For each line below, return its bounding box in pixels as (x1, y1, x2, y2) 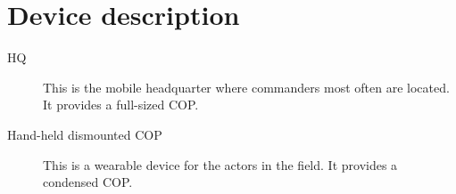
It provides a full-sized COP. (43, 95, 199, 114)
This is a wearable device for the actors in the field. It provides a (43, 155, 398, 174)
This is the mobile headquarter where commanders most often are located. (43, 77, 450, 96)
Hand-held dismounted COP (7, 125, 162, 143)
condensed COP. (43, 173, 133, 191)
